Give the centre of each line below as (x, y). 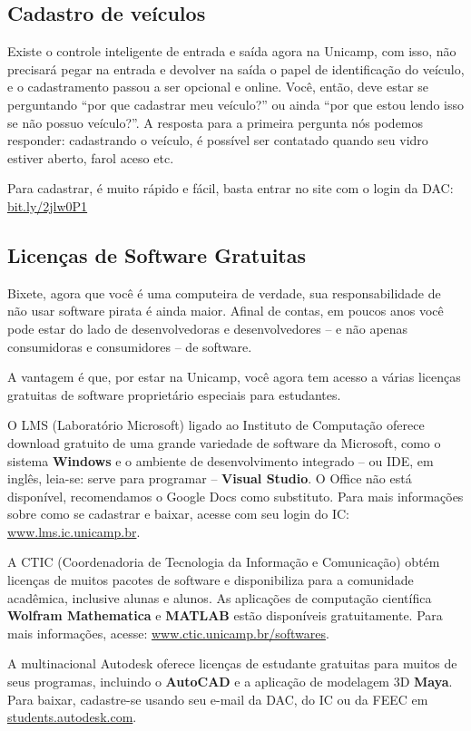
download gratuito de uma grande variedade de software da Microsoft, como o (224, 442)
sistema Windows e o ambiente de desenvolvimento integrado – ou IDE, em (221, 460)
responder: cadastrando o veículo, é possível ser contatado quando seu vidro (218, 140)
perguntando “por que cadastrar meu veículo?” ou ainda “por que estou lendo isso (235, 104)
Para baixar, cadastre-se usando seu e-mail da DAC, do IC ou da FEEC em (218, 699)
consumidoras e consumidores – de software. (130, 346)
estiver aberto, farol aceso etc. (91, 157)
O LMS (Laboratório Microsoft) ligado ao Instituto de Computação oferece (216, 425)
